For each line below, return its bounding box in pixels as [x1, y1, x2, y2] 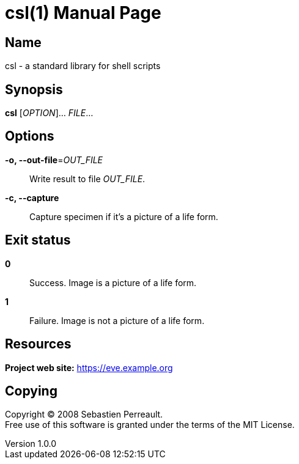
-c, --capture [5, 192, 59, 203]
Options [5, 128, 54, 144]
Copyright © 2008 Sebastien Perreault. [5, 409, 163, 420]
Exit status [5, 232, 71, 248]
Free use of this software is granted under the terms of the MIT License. [5, 419, 295, 430]
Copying [5, 383, 57, 399]
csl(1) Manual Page [5, 2, 161, 23]
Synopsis [5, 81, 63, 97]
